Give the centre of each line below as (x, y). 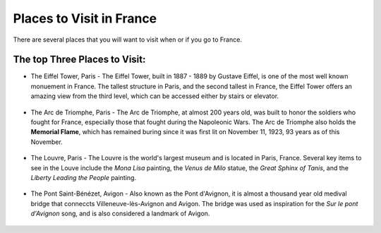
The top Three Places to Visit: (79, 60)
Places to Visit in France (85, 18)
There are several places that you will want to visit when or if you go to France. (128, 40)
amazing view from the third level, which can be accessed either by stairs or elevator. (155, 96)
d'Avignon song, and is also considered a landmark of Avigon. (120, 214)
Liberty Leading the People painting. (84, 177)
